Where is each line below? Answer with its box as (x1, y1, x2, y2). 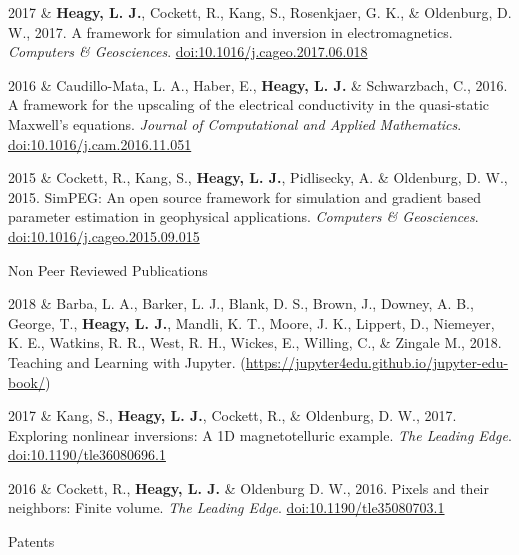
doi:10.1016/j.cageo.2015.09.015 (8, 225, 200, 246)
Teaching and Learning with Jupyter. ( (8, 351, 246, 372)
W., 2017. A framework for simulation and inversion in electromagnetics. (8, 21, 453, 42)
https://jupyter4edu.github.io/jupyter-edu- (245, 351, 509, 372)
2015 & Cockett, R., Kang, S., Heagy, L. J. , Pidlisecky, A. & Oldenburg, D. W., (8, 167, 508, 188)
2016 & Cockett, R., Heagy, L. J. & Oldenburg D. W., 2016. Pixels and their (8, 477, 490, 498)
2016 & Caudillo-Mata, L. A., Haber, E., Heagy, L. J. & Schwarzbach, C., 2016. (8, 74, 508, 95)
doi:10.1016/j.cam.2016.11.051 (8, 133, 192, 154)
